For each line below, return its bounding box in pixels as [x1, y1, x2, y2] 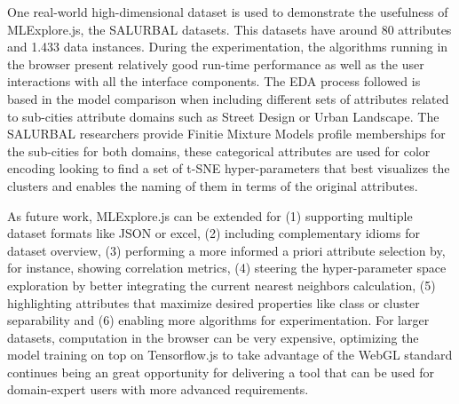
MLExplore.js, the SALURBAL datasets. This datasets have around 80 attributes [7, 20, 452, 38]
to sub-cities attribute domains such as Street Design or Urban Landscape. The [7, 107, 439, 125]
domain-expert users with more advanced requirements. [7, 380, 309, 399]
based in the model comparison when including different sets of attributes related [7, 89, 449, 107]
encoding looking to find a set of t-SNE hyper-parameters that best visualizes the [7, 159, 450, 178]
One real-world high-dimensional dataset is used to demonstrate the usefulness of [7, 3, 448, 20]
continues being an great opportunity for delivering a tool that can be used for [7, 362, 435, 381]
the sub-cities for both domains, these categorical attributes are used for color [7, 141, 431, 160]
